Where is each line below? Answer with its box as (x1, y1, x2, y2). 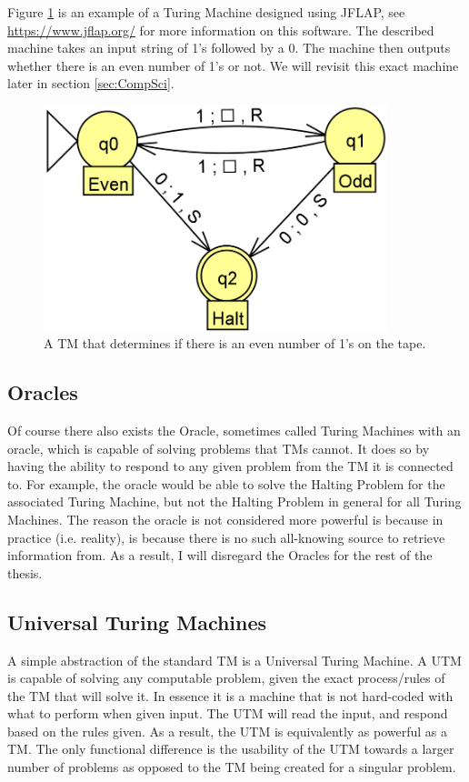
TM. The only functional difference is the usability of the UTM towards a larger (7, 739, 454, 758)
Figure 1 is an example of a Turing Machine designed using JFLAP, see (7, 3, 405, 21)
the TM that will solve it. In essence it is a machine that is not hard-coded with (7, 686, 454, 705)
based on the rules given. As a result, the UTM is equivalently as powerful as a (7, 721, 448, 740)
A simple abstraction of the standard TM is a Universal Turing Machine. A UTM (7, 650, 462, 669)
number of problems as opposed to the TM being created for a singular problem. (7, 757, 456, 777)
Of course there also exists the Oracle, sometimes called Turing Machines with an (7, 420, 461, 439)
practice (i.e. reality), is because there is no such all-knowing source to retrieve (7, 527, 445, 546)
